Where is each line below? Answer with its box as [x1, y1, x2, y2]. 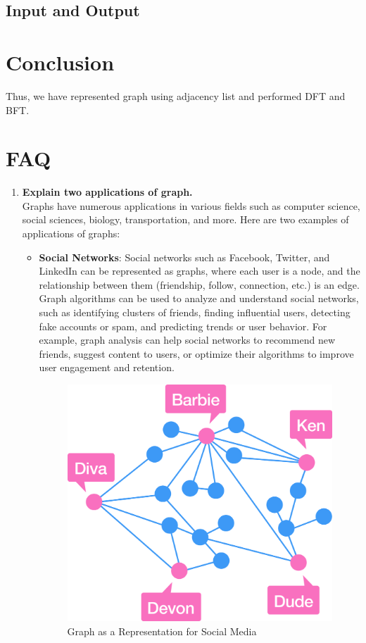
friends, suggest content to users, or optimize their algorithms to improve [39, 346, 354, 361]
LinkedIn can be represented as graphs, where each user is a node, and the [39, 263, 360, 278]
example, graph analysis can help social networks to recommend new [39, 332, 335, 347]
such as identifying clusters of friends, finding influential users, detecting [39, 304, 351, 319]
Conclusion [6, 47, 115, 76]
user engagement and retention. [39, 360, 175, 375]
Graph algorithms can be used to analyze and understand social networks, [39, 291, 359, 306]
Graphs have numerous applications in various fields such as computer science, [22, 198, 360, 213]
